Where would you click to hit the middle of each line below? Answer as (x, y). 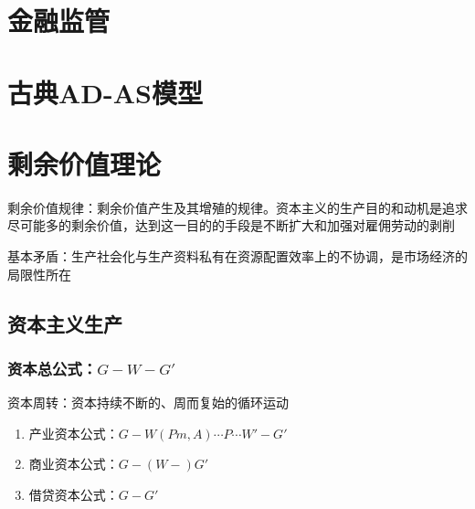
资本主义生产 (65, 323)
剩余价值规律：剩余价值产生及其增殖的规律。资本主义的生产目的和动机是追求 (237, 207)
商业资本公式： (74, 464)
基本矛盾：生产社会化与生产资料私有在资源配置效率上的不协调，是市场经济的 (237, 256)
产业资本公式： (74, 433)
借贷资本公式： (74, 495)
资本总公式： (53, 368)
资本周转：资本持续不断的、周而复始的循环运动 (148, 403)
